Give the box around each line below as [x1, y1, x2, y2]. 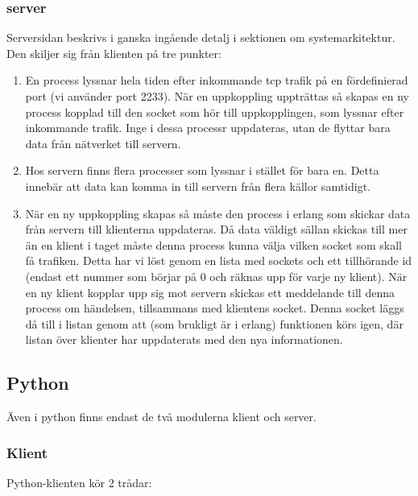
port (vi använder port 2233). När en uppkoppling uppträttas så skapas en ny [25, 88, 409, 104]
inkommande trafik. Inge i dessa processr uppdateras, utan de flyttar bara [25, 119, 391, 136]
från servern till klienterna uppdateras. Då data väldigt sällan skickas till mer [25, 221, 408, 238]
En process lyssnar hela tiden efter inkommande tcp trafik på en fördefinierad [25, 72, 408, 89]
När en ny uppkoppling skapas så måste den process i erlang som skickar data [25, 205, 411, 221]
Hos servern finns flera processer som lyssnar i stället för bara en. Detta [25, 162, 379, 179]
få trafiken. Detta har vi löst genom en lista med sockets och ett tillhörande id [25, 252, 412, 269]
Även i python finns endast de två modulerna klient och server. [6, 408, 317, 425]
